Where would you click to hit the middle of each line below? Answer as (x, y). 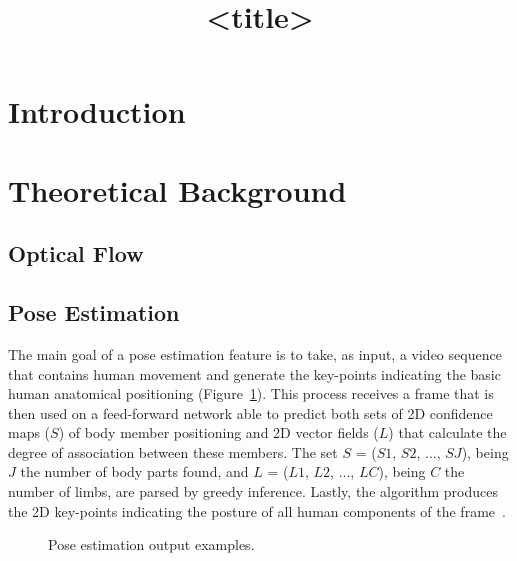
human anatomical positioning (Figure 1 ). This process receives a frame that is (251, 393)
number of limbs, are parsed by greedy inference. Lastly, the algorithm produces (253, 491)
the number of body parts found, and (134, 471)
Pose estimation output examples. (151, 544)
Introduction (97, 111)
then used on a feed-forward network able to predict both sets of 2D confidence (250, 412)
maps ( (29, 432)
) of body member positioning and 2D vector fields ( (218, 432)
